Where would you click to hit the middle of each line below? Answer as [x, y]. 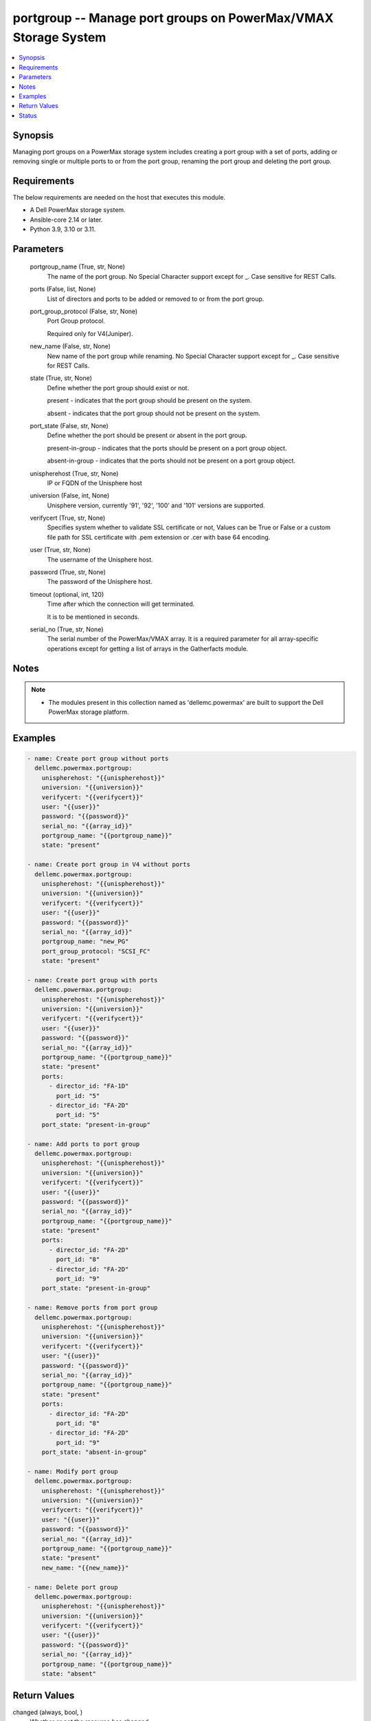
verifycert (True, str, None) [68, 518]
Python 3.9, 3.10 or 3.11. [63, 229]
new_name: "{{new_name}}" [85, 1567]
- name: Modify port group [72, 1471]
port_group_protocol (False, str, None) [84, 312]
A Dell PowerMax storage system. [78, 210]
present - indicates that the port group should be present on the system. [149, 401]
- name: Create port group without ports [98, 758]
